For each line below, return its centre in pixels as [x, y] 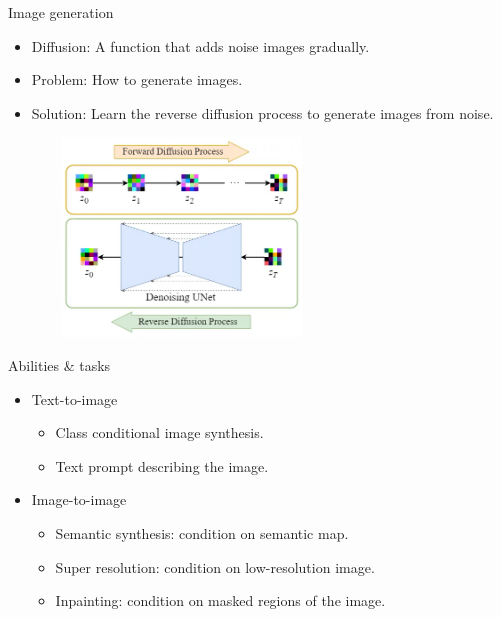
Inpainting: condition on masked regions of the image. [220, 600]
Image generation [61, 12]
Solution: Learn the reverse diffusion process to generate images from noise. [262, 112]
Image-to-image [79, 499]
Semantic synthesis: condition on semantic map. [202, 532]
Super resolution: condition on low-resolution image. [215, 566]
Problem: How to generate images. [137, 79]
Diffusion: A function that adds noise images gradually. [200, 45]
